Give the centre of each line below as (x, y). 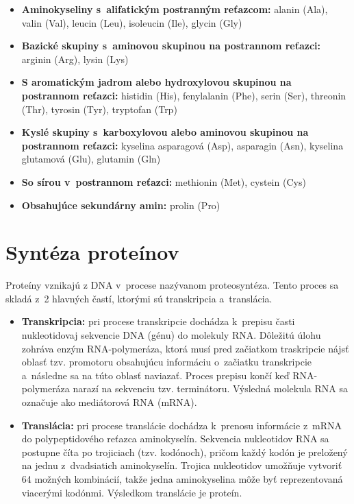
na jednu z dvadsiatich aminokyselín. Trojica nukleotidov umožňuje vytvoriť (182, 465)
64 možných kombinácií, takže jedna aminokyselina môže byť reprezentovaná (182, 478)
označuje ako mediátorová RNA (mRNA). (109, 402)
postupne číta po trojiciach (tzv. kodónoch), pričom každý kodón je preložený (185, 452)
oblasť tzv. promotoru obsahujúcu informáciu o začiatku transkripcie (167, 362)
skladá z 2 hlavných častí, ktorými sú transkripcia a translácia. (139, 298)
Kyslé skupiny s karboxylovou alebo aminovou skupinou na (165, 132)
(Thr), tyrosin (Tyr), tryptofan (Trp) (99, 109)
